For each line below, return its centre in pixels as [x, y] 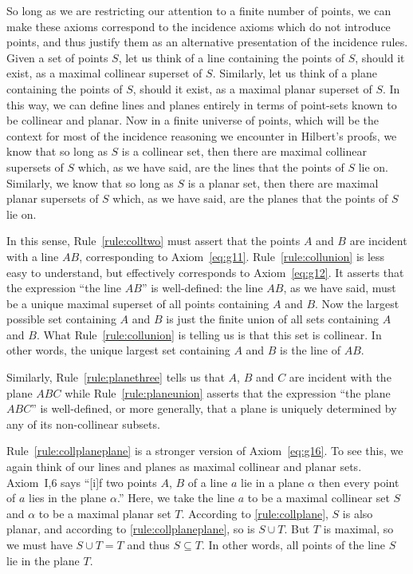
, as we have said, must [340, 288]
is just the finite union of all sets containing [272, 319]
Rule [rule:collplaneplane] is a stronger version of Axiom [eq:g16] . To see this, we [205, 451]
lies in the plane [68, 498]
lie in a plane [272, 482]
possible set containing [61, 319]
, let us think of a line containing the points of [231, 57]
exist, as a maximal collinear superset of [104, 73]
